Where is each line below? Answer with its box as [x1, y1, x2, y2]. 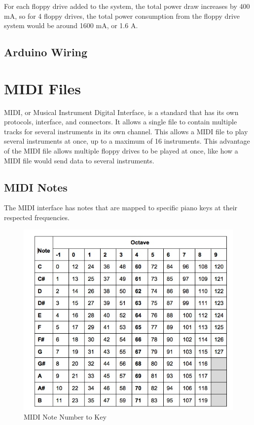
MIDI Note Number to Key [24, 412, 107, 422]
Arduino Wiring [4, 44, 88, 60]
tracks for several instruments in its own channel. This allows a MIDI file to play [4, 126, 248, 136]
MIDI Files [4, 78, 81, 98]
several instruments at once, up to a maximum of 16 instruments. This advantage [4, 136, 250, 146]
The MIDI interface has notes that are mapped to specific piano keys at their [4, 202, 238, 213]
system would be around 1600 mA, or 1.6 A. [4, 20, 138, 31]
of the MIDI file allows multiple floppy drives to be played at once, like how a [4, 146, 238, 156]
